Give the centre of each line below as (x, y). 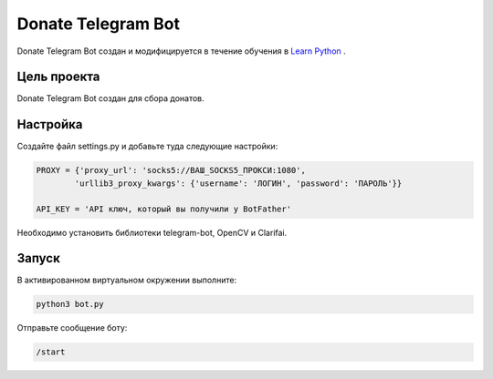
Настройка (50, 124)
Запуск (39, 258)
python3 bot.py (70, 304)
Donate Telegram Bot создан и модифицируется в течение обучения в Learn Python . (181, 51)
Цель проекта (58, 77)
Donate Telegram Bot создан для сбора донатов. (110, 98)
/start (51, 352)
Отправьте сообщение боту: (72, 328)
